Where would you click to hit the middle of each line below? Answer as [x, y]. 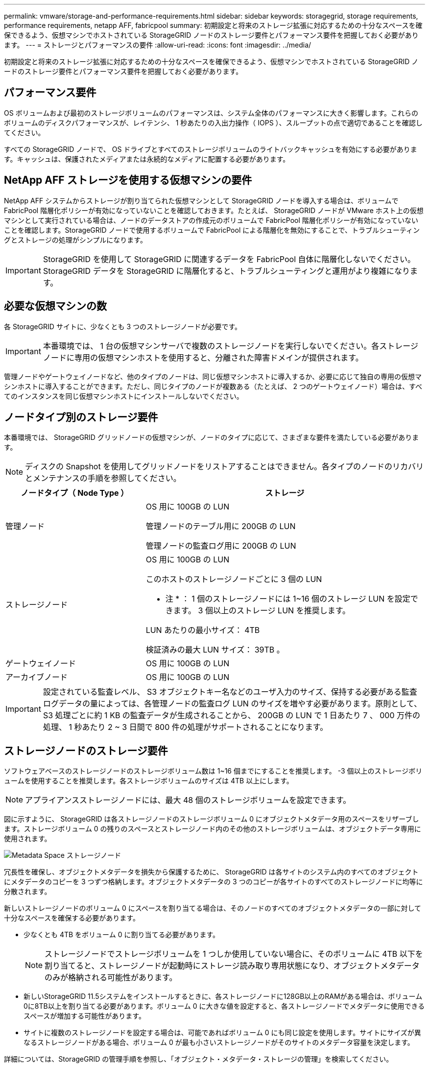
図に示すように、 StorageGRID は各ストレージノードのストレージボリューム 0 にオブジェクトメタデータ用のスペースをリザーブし [212, 819]
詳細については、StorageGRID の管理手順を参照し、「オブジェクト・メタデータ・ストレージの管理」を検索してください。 [199, 1059]
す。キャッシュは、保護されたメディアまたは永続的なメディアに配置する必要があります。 [147, 159]
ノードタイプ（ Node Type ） [75, 493]
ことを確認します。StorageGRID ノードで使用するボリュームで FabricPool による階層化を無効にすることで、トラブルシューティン [212, 230]
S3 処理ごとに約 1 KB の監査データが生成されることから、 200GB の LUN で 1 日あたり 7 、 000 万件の [232, 715]
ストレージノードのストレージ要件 [86, 751]
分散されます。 [28, 892]
